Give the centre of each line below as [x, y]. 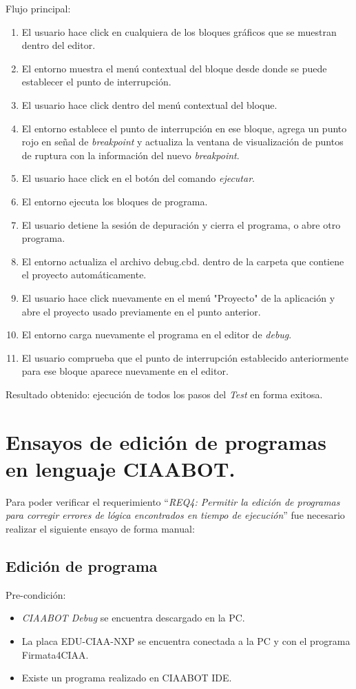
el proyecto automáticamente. [84, 275]
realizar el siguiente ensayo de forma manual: [100, 528]
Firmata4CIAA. [55, 654]
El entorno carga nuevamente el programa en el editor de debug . [157, 335]
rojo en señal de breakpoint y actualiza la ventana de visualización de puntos [182, 142]
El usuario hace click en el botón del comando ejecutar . [138, 178]
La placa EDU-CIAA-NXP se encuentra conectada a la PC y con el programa [186, 640]
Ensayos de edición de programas [166, 441]
